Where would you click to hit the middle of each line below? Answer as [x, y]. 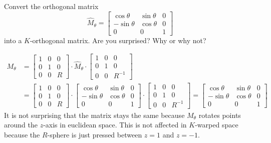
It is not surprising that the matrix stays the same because [94, 115]
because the [22, 134]
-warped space [217, 125]
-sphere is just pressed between [95, 134]
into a [13, 40]
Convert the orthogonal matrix [51, 6]
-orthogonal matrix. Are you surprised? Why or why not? [118, 40]
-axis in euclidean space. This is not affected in [115, 125]
